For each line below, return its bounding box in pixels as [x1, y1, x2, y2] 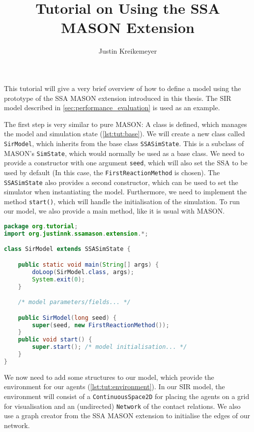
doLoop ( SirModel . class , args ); [32, 268, 134, 276]
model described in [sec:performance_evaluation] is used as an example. [4, 102, 220, 113]
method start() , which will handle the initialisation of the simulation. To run [4, 196, 240, 206]
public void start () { [18, 336, 92, 343]
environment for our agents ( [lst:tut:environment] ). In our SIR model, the [4, 381, 225, 392]
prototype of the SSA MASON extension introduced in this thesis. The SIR [4, 93, 231, 103]
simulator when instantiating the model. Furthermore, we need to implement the [4, 186, 247, 197]
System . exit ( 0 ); [32, 276, 85, 283]
